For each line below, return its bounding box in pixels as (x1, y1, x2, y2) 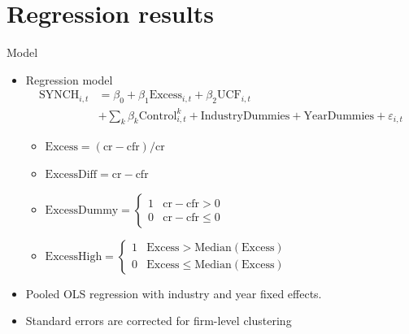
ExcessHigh (45, 250, 102, 262)
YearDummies (303, 110, 375, 122)
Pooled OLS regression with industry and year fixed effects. (25, 284, 322, 301)
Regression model (25, 71, 113, 88)
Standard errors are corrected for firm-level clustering (25, 312, 292, 329)
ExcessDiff (45, 169, 98, 181)
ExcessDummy (45, 204, 119, 216)
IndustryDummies (200, 110, 290, 122)
